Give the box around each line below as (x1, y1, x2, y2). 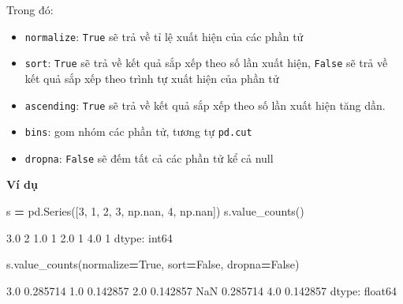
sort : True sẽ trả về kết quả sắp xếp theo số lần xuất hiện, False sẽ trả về (24, 54, 388, 71)
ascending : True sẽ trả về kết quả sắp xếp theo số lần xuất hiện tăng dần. (24, 96, 386, 113)
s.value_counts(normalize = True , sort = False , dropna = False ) (6, 256, 300, 272)
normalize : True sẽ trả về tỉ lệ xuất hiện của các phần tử (24, 28, 304, 44)
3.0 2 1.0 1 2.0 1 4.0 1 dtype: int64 (6, 229, 173, 246)
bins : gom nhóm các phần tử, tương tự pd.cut (24, 123, 252, 140)
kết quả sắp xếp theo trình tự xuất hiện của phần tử (24, 69, 279, 86)
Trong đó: (6, 2, 54, 17)
